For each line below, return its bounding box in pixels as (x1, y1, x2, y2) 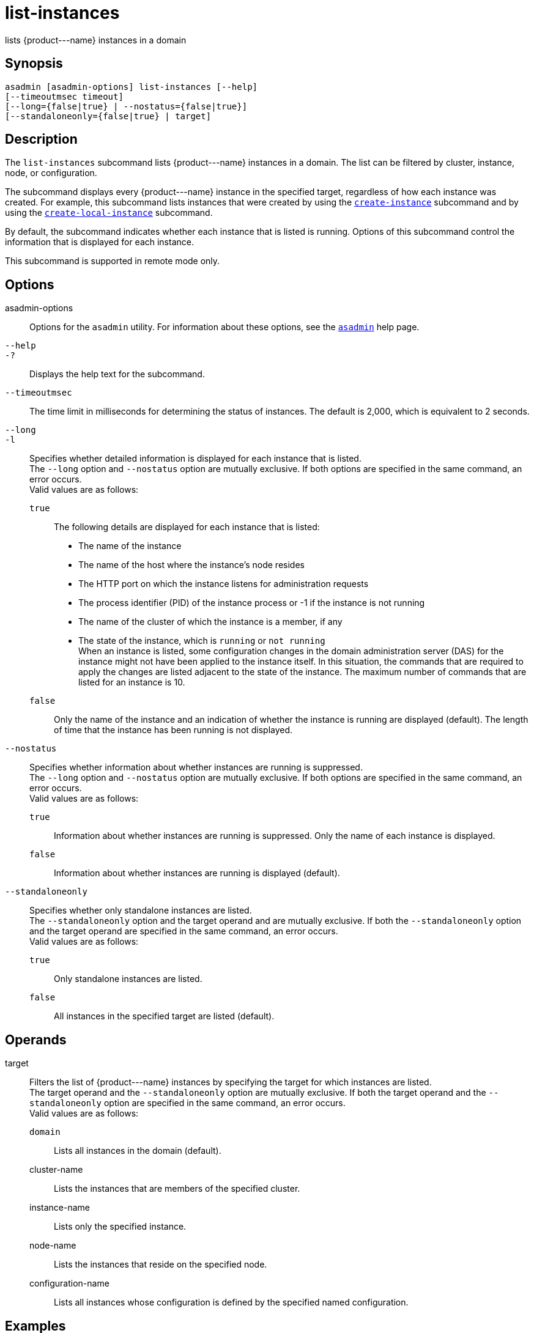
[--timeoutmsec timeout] (5, 91, 124, 102)
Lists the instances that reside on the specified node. (54, 1259, 267, 1270)
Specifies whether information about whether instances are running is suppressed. (29, 762, 363, 773)
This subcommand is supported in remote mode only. (5, 256, 220, 267)
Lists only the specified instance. (54, 1221, 187, 1232)
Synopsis (5, 56, 63, 72)
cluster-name (29, 1164, 83, 1175)
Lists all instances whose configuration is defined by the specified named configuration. (54, 1297, 409, 1308)
